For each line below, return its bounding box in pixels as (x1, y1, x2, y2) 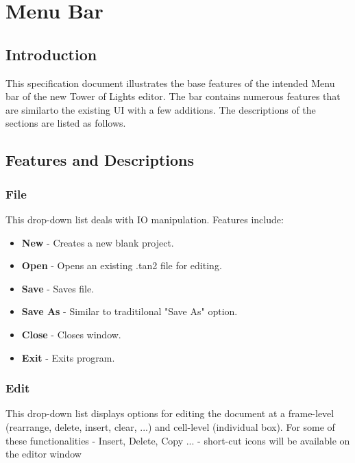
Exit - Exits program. (21, 350, 115, 364)
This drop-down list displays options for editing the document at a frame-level (5, 406, 334, 421)
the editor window (5, 447, 82, 461)
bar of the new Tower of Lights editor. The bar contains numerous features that (5, 89, 341, 103)
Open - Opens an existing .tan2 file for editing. (21, 258, 222, 273)
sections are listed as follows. (5, 116, 126, 130)
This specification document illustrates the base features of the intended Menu (5, 75, 335, 90)
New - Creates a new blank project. (21, 235, 174, 249)
